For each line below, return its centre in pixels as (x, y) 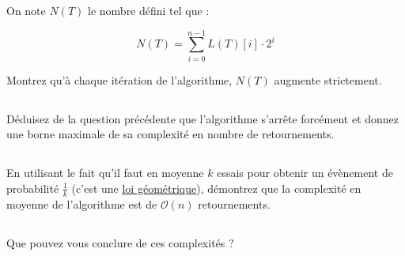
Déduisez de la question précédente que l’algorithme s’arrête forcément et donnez (203, 118)
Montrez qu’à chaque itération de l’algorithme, (119, 79)
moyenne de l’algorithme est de (82, 203)
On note (26, 10)
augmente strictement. (328, 79)
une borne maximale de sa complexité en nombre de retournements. (170, 134)
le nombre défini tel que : (149, 10)
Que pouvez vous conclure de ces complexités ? (120, 242)
